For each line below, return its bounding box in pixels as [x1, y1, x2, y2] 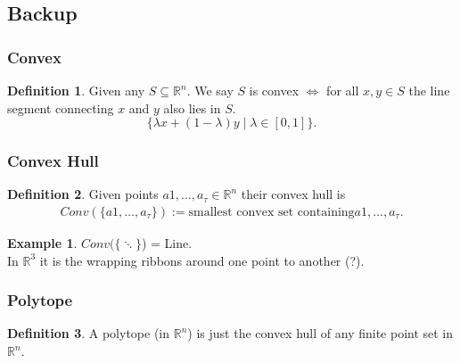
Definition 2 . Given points [7, 185, 159, 203]
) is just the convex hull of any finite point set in [187, 324, 454, 342]
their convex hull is [241, 185, 346, 203]
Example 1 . [7, 234, 78, 252]
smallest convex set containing [188, 206, 355, 219]
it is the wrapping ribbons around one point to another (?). [39, 251, 365, 269]
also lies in [163, 98, 221, 117]
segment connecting [7, 98, 114, 117]
